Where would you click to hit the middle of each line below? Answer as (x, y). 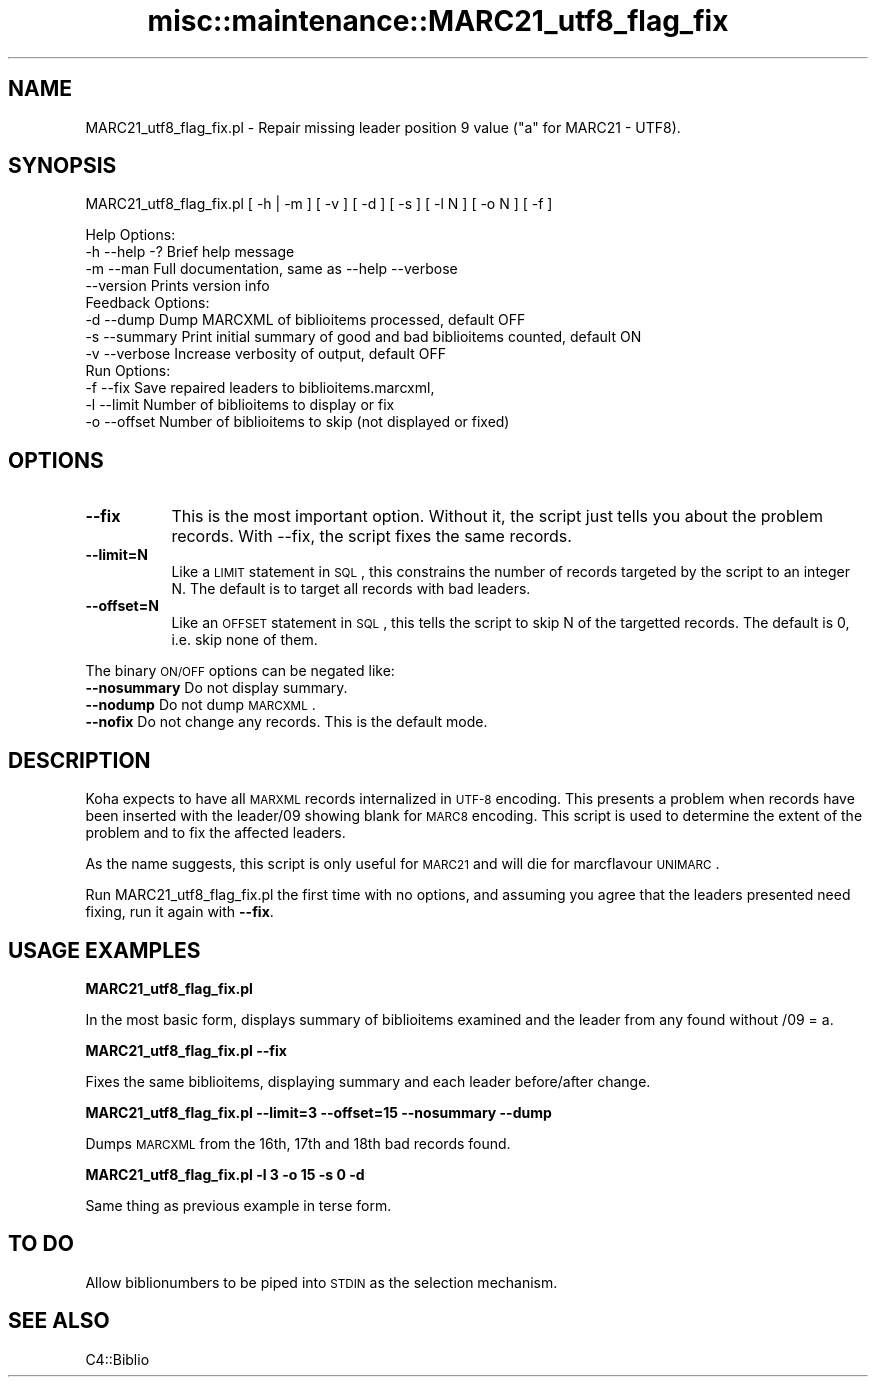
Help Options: (130, 235)
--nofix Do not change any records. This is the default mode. (286, 722)
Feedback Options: (147, 303)
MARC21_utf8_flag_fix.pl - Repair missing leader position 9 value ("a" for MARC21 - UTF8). (383, 127)
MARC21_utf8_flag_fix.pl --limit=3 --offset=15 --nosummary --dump (318, 1112)
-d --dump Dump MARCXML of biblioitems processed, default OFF (305, 320)
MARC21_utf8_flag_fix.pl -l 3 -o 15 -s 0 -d (225, 1174)
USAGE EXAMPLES (104, 950)
